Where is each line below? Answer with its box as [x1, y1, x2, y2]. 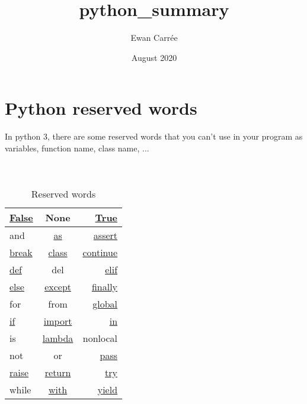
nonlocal [82, 331, 118, 345]
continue [82, 245, 118, 259]
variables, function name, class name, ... [5, 141, 149, 154]
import [43, 313, 72, 328]
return [44, 365, 71, 379]
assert [93, 228, 118, 242]
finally [91, 279, 118, 293]
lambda [42, 331, 73, 345]
